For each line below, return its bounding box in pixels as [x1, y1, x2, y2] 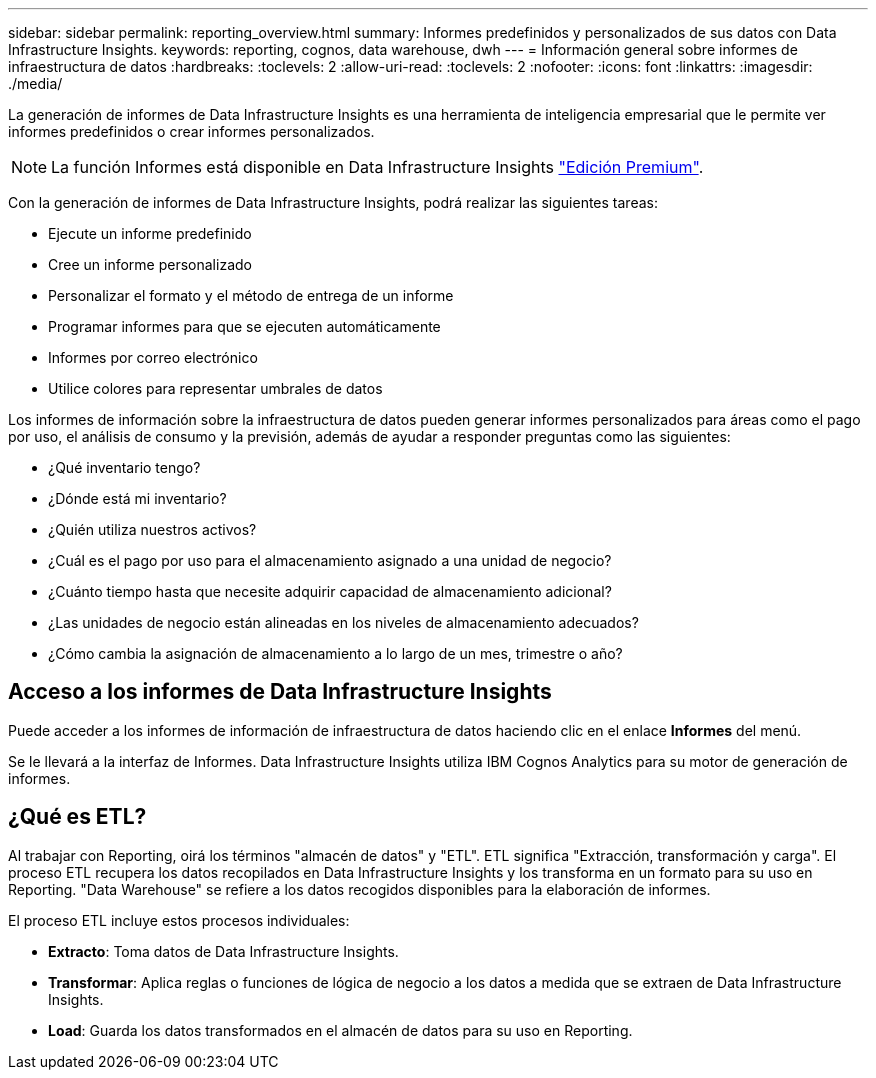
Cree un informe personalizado [48, 256, 252, 273]
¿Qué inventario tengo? [48, 459, 201, 476]
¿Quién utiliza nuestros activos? [48, 521, 257, 538]
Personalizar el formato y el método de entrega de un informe [48, 287, 454, 304]
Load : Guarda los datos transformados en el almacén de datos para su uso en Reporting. [48, 1021, 633, 1039]
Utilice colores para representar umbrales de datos [48, 380, 383, 397]
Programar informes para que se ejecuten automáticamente [48, 318, 441, 335]
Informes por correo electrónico [48, 349, 258, 366]
